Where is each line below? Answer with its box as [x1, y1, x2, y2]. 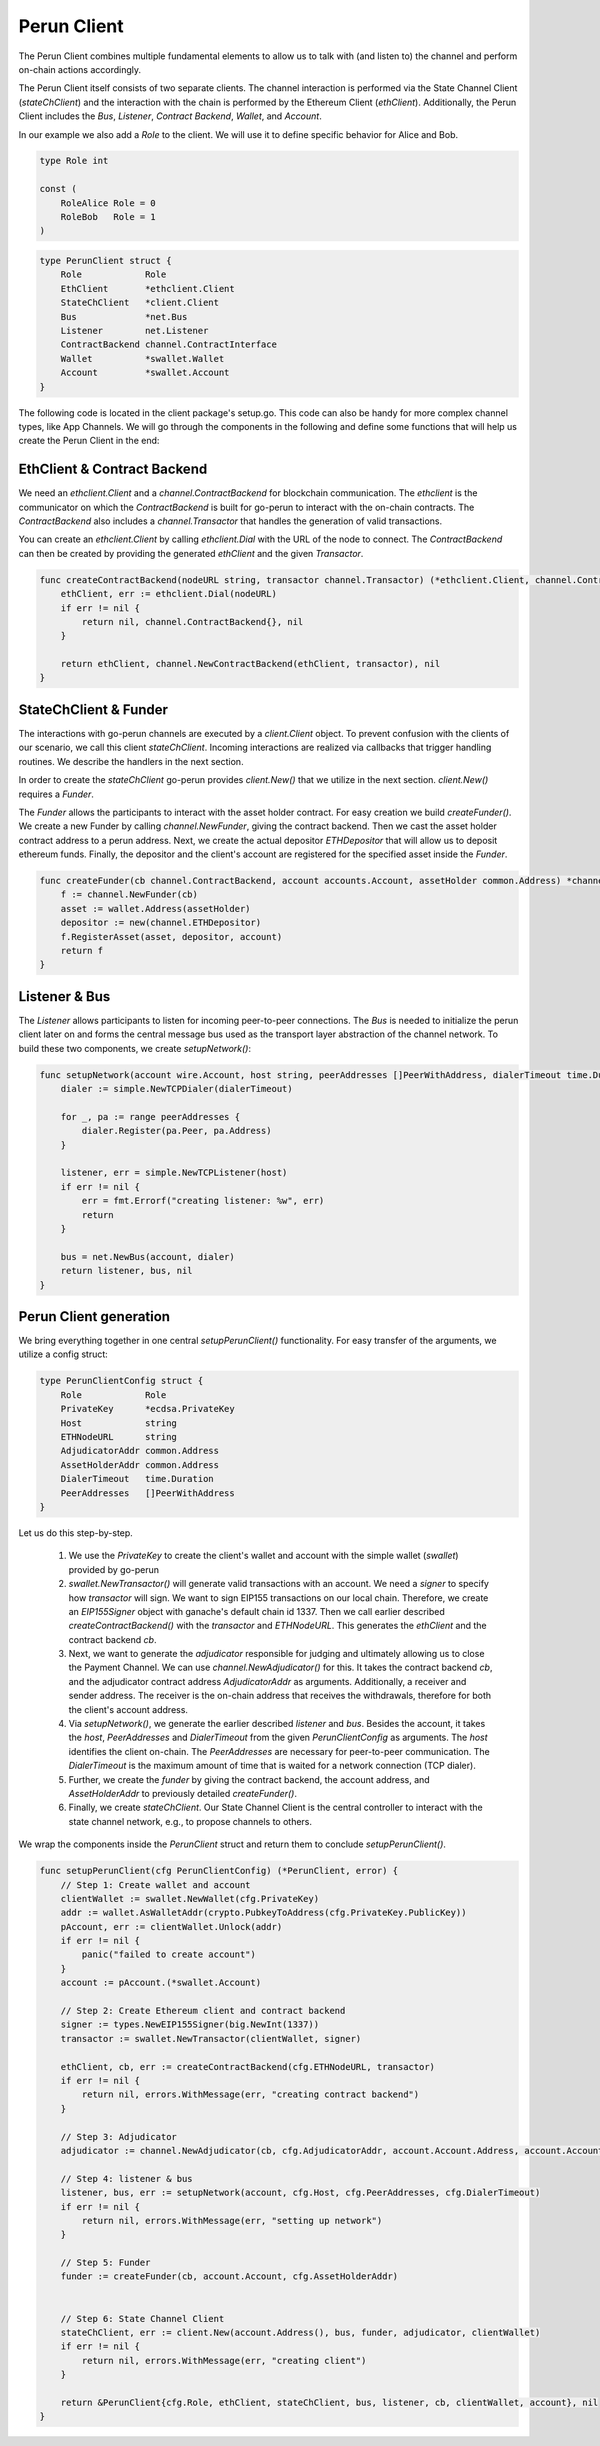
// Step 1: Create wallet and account [60, 1879, 251, 1890]
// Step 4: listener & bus [60, 2173, 194, 2184]
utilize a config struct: [18, 1348, 109, 1360]
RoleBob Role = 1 [60, 211, 157, 223]
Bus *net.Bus [60, 311, 188, 322]
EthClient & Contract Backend [18, 461, 208, 478]
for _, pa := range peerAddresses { [60, 1111, 240, 1122]
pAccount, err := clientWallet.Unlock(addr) [60, 1921, 283, 1932]
